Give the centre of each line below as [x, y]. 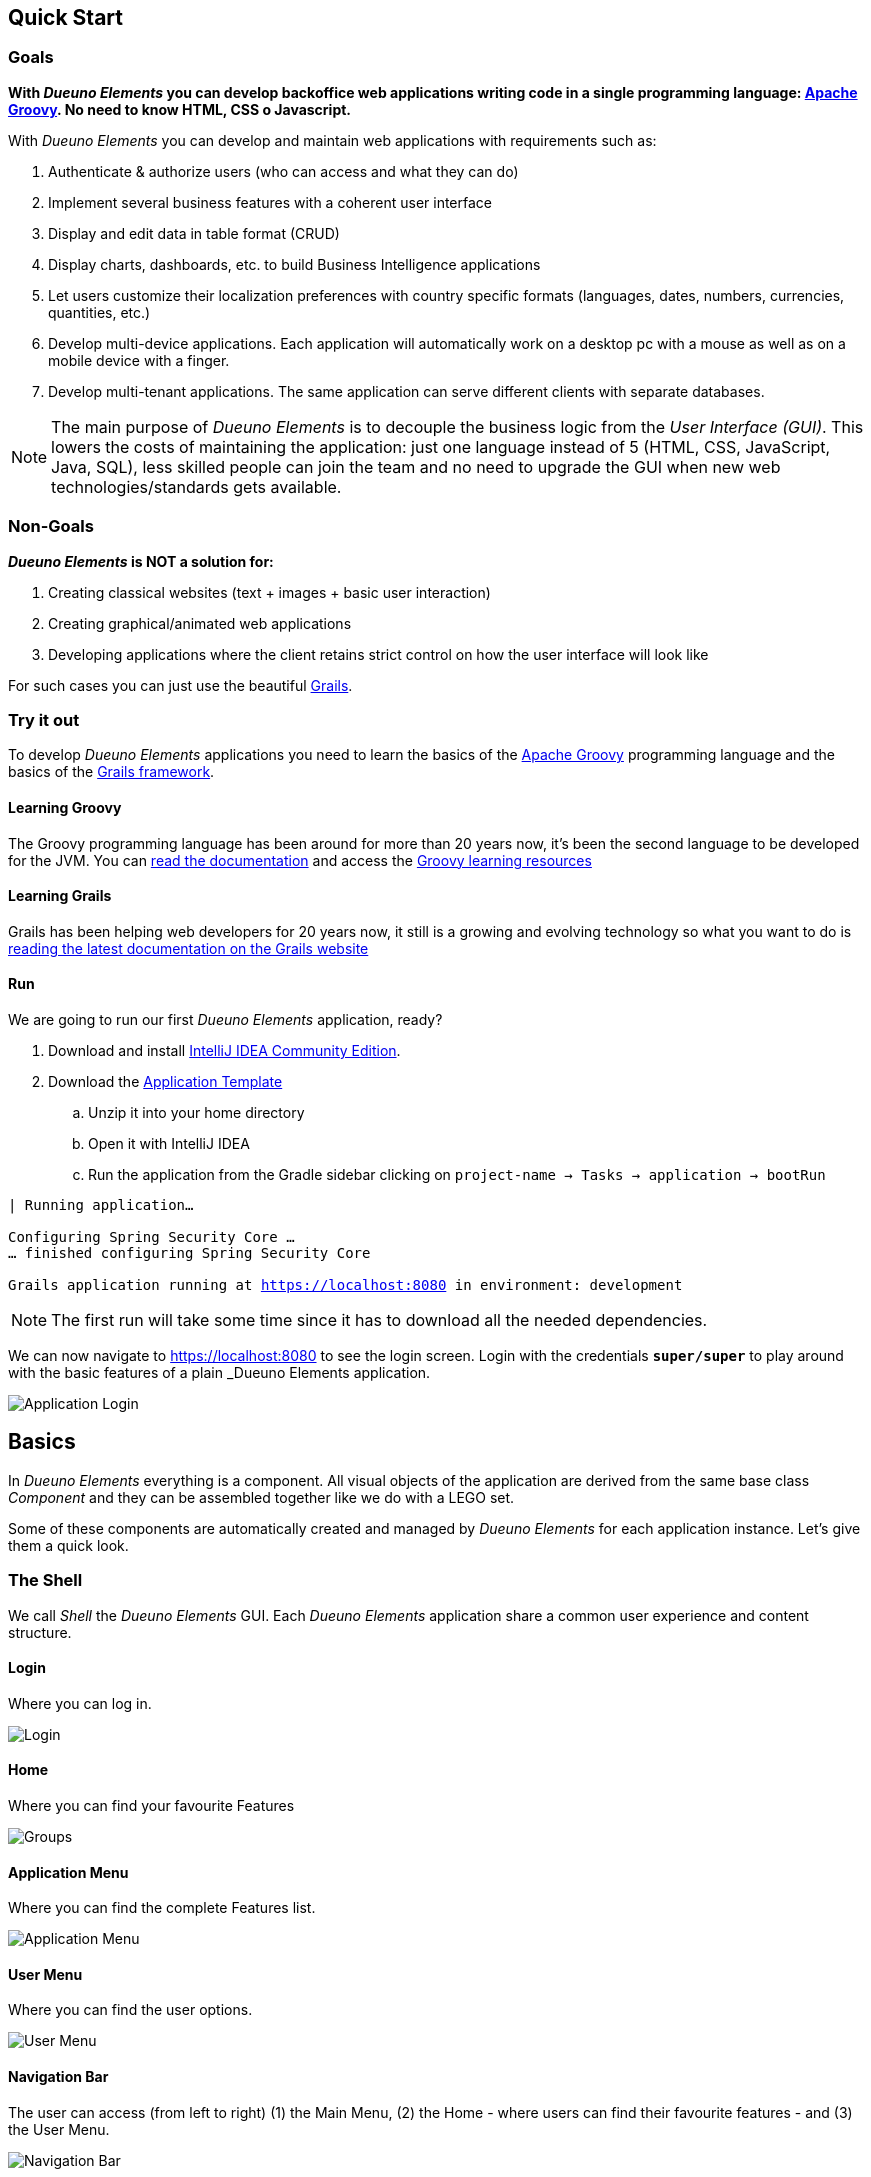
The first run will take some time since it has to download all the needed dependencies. [379, 1319]
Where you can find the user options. [130, 2010]
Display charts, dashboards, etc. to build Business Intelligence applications [294, 264]
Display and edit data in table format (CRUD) [194, 233]
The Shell [45, 1580]
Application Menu [68, 1872]
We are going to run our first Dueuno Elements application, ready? [225, 1019]
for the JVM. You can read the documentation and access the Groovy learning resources [300, 860]
